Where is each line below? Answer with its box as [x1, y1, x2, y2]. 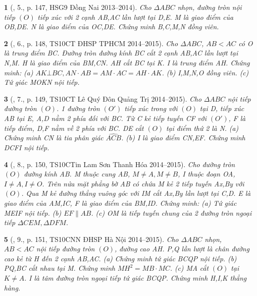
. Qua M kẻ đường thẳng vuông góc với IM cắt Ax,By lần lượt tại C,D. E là [21, 188, 251, 198]
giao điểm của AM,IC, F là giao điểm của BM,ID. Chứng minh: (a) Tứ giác [4, 197, 237, 208]
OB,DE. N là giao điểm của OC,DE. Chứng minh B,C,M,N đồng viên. [4, 21, 219, 32]
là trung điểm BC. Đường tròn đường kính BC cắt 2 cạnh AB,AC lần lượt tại [4, 48, 238, 58]
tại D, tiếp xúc [200, 103, 244, 114]
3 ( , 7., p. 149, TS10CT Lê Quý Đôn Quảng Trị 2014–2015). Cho [4, 93, 202, 104]
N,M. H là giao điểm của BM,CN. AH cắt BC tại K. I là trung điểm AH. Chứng [4, 57, 250, 67]
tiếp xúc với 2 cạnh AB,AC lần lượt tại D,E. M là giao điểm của [37, 11, 234, 22]
